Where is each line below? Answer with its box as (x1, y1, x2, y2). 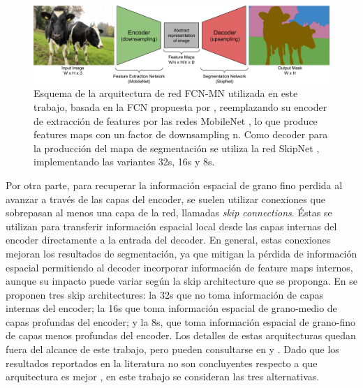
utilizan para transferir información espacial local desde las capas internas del (6, 218, 337, 233)
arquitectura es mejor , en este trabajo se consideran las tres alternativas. (6, 369, 320, 384)
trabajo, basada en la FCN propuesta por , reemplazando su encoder (34, 99, 327, 114)
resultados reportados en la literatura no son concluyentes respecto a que (6, 355, 318, 370)
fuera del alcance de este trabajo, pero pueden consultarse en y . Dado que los (6, 342, 339, 357)
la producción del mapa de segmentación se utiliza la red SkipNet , (34, 140, 320, 155)
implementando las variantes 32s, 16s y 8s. (34, 154, 215, 169)
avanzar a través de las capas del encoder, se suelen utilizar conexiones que (6, 191, 325, 206)
